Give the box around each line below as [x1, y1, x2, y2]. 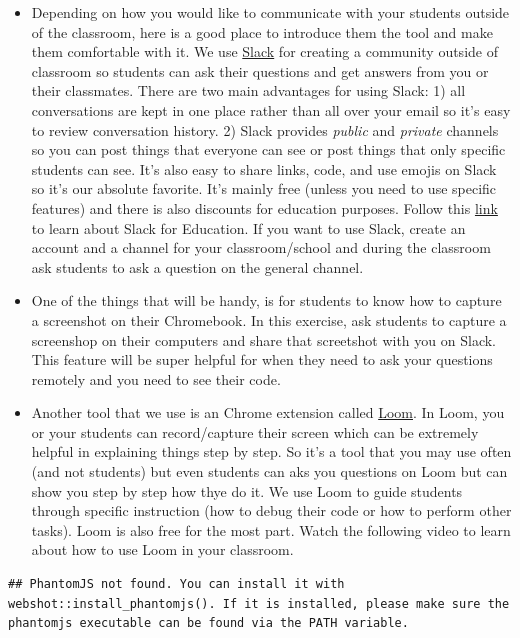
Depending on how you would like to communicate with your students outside [31, 2, 510, 22]
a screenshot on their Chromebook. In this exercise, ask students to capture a [31, 309, 507, 330]
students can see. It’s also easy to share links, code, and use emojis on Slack [31, 158, 497, 179]
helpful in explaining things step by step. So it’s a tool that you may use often [31, 441, 512, 462]
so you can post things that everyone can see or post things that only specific [31, 139, 506, 160]
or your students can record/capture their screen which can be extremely [31, 421, 479, 442]
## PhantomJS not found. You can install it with [8, 577, 345, 592]
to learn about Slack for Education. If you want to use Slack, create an [31, 217, 466, 238]
